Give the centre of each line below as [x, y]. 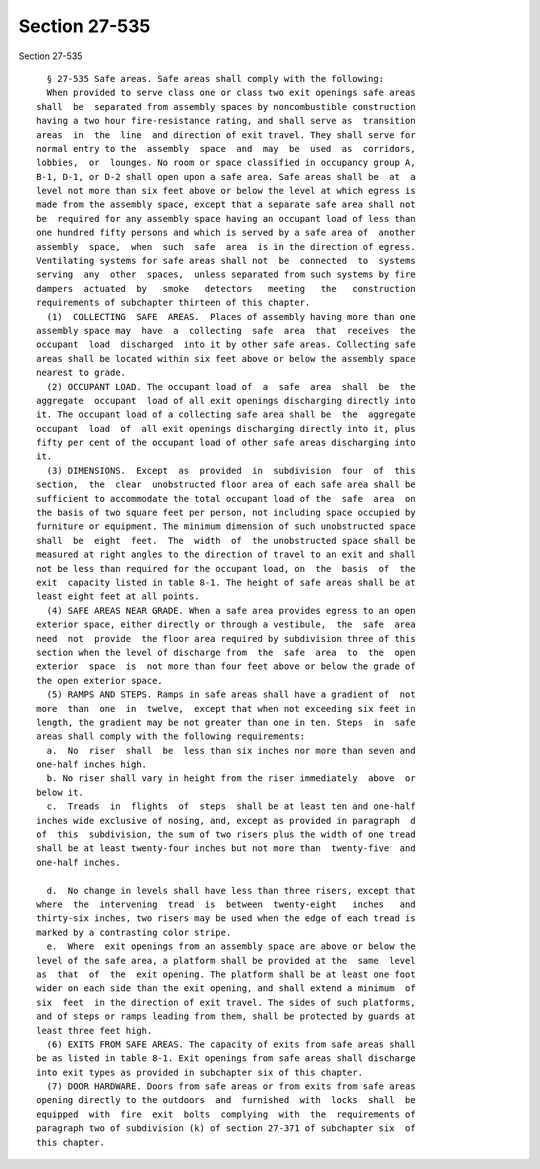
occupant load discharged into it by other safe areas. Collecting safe [226, 344]
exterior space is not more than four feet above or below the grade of [226, 666]
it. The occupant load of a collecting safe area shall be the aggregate [226, 414]
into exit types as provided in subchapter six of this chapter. [200, 1072]
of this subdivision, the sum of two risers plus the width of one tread [226, 834]
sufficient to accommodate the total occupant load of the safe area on [226, 498]
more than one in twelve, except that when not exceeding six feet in [226, 708]
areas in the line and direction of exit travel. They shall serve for [226, 134]
